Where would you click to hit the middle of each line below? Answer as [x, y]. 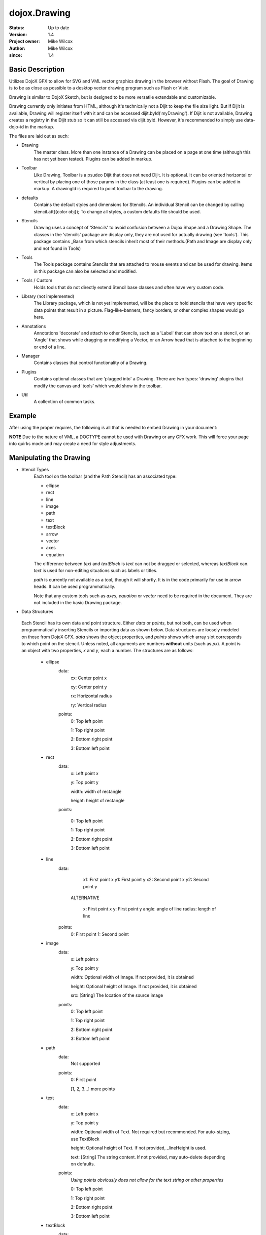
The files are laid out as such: [39, 136]
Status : [17, 28]
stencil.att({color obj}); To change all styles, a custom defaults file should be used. [117, 211]
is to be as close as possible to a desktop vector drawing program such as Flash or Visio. [99, 88]
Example [23, 416]
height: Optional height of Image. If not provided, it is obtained [134, 986]
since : [16, 55]
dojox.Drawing [40, 13]
